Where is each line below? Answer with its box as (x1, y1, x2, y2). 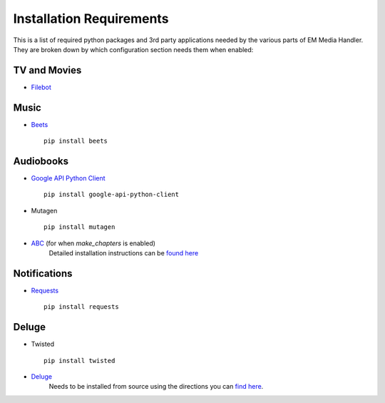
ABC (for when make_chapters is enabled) (31, 239, 156, 248)
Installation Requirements (13, 11, 169, 26)
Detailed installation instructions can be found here (48, 249, 199, 257)
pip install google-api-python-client (43, 190, 180, 199)
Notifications (13, 267, 73, 280)
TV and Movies (13, 64, 82, 76)
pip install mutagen (43, 223, 115, 231)
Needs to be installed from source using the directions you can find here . (48, 382, 264, 391)
